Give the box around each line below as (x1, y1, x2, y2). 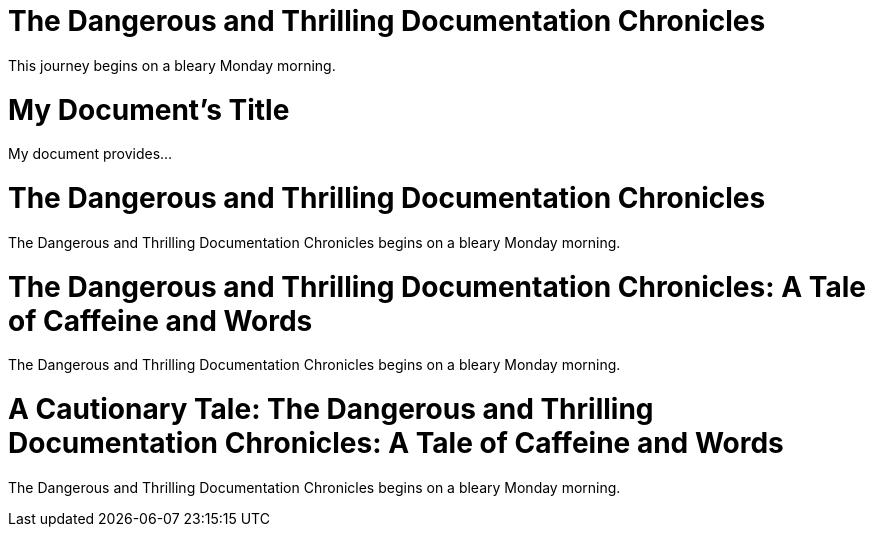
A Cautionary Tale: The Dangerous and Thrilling (8, 392, 654, 426)
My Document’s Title (8, 92, 290, 127)
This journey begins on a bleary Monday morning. (8, 56, 336, 74)
